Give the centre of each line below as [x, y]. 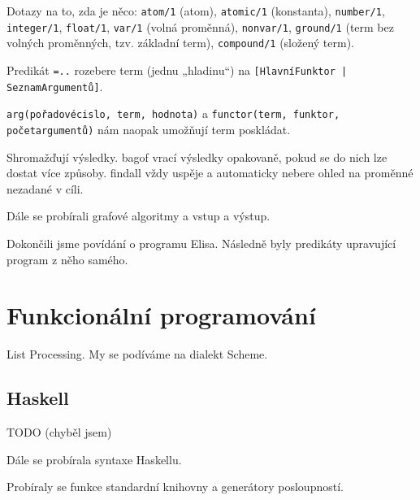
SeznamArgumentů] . [55, 86]
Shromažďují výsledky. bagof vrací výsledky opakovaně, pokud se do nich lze [197, 157]
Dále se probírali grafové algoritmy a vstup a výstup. [139, 216]
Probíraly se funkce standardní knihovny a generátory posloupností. [175, 487]
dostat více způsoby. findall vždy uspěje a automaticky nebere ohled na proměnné [210, 173]
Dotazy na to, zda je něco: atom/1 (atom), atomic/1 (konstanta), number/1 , [196, 11]
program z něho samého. [67, 259]
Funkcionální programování [161, 315]
